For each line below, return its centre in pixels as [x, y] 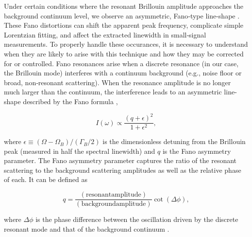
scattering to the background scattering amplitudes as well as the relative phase [123, 170]
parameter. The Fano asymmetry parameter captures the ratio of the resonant [120, 160]
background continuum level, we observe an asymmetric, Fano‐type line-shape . [122, 15]
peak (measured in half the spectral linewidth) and [80, 151]
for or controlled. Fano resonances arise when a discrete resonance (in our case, [121, 63]
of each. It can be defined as [46, 179]
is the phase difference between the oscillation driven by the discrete [137, 219]
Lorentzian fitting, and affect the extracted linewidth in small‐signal [105, 34]
